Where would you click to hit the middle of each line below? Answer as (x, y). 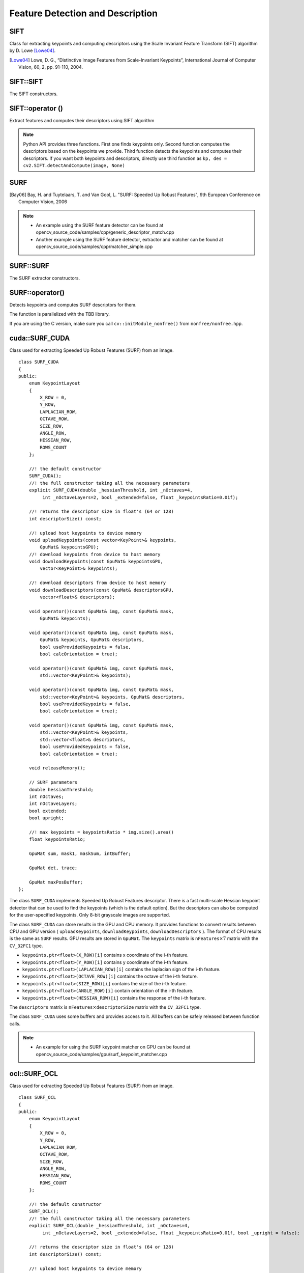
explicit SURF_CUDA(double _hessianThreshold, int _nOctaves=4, (111, 490)
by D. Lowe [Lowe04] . (33, 50)
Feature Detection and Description (83, 13)
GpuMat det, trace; (53, 868)
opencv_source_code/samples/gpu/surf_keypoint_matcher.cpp (101, 1054)
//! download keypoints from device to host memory (95, 554)
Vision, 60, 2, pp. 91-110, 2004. (51, 67)
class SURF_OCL (37, 1098)
